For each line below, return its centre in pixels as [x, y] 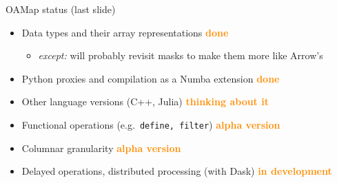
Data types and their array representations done [125, 32]
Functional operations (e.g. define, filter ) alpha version [151, 124]
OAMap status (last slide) [61, 9]
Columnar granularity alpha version [101, 148]
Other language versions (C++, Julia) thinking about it [145, 101]
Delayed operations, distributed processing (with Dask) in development [177, 171]
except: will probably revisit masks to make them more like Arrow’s [181, 55]
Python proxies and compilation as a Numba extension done [151, 78]
